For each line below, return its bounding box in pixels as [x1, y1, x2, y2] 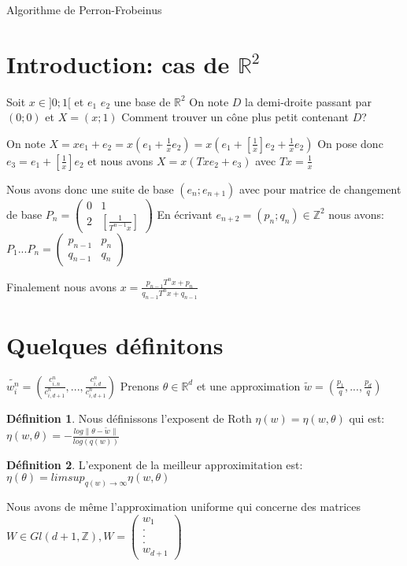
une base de [113, 93, 171, 109]
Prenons [120, 377, 160, 394]
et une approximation [196, 377, 301, 394]
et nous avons [87, 152, 154, 168]
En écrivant [157, 205, 213, 222]
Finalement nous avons [6, 278, 117, 294]
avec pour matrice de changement [239, 180, 401, 197]
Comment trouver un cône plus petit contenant [121, 109, 350, 125]
